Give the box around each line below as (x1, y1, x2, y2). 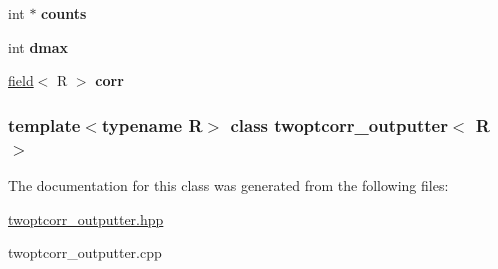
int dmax (8, 36, 69, 57)
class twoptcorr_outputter (230, 112, 448, 137)
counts (41, 3, 87, 23)
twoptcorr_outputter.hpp (8, 208, 164, 229)
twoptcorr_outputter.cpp (8, 242, 162, 263)
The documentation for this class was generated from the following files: (8, 174, 449, 195)
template (8, 112, 81, 137)
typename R (101, 112, 203, 137)
